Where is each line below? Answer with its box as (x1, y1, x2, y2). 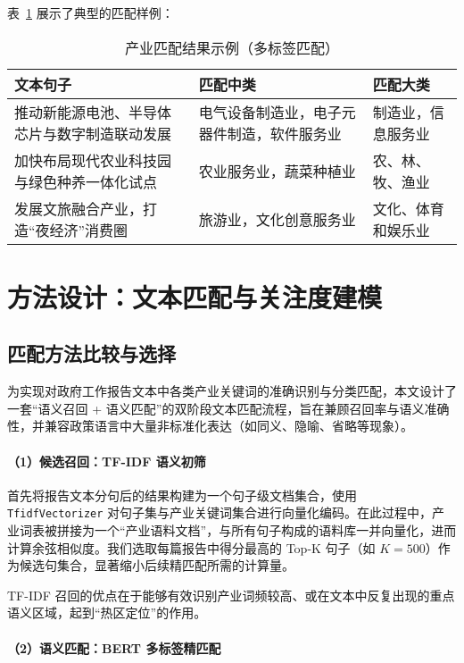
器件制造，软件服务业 (198, 122, 342, 144)
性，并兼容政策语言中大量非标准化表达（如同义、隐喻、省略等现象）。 (7, 416, 413, 435)
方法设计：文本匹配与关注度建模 (7, 278, 383, 315)
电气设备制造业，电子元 (198, 101, 356, 122)
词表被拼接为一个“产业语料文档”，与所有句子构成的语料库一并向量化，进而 (19, 521, 457, 539)
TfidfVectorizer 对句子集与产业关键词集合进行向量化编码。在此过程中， (7, 503, 433, 522)
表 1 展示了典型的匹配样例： (7, 4, 174, 21)
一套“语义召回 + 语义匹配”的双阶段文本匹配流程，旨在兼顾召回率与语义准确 (7, 399, 450, 417)
